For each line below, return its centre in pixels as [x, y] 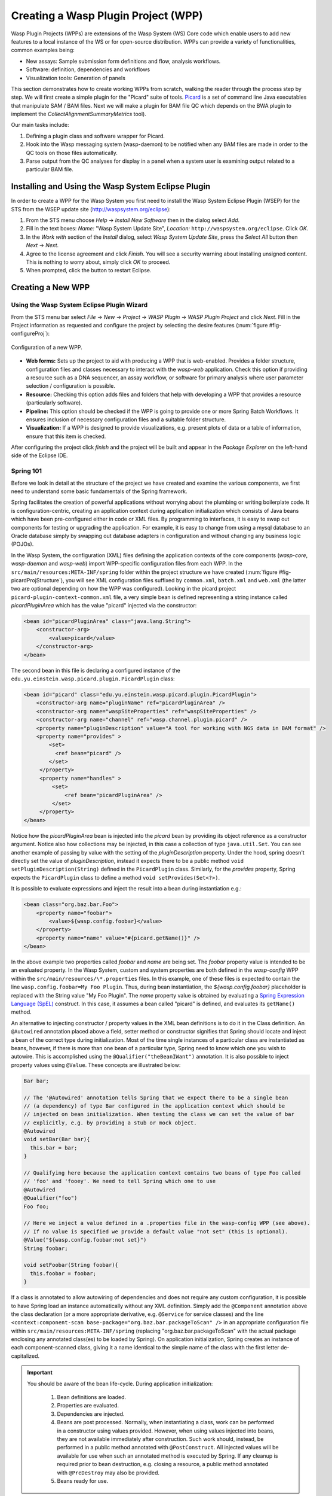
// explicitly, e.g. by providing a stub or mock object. [110, 1123]
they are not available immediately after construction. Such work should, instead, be [160, 1439]
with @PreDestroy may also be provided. [108, 1473]
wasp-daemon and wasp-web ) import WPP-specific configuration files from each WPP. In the [127, 564]
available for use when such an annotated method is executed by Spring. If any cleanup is [167, 1456]
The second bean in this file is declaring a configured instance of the [96, 670]
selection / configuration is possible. [71, 386]
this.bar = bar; [54, 1148]
